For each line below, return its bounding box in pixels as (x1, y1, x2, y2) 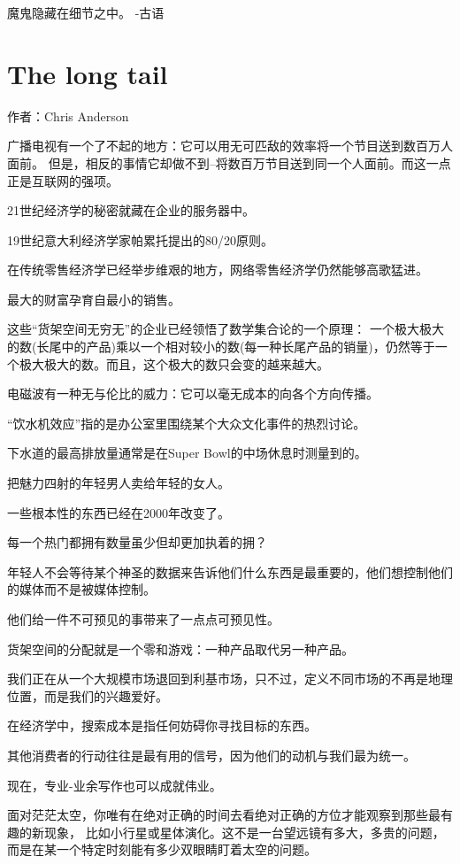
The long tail (7, 55, 168, 91)
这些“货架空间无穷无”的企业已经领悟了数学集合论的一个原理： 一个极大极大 (7, 320, 444, 338)
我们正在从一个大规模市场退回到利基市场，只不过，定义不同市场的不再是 (7, 669, 428, 688)
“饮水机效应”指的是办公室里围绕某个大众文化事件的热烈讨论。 (7, 413, 366, 432)
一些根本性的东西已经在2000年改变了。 (7, 503, 230, 521)
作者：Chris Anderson (7, 106, 129, 125)
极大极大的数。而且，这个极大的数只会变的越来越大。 (19, 354, 329, 373)
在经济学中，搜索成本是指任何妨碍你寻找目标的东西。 (7, 716, 317, 735)
